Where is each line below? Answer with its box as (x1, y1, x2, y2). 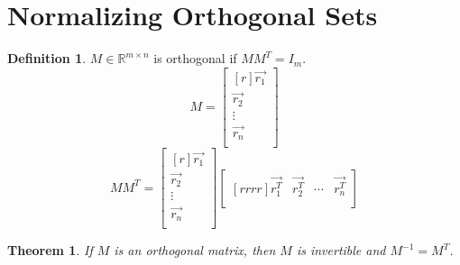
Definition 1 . (7, 49, 87, 68)
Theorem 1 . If (7, 241, 93, 260)
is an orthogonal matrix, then (114, 241, 276, 260)
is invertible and (296, 241, 386, 260)
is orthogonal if (153, 49, 237, 68)
